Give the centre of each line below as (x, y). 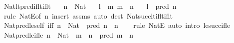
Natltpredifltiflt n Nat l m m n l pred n (90, 6)
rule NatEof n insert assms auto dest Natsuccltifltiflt (88, 15)
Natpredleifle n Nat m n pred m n (69, 34)
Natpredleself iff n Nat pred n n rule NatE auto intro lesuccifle (117, 25)
